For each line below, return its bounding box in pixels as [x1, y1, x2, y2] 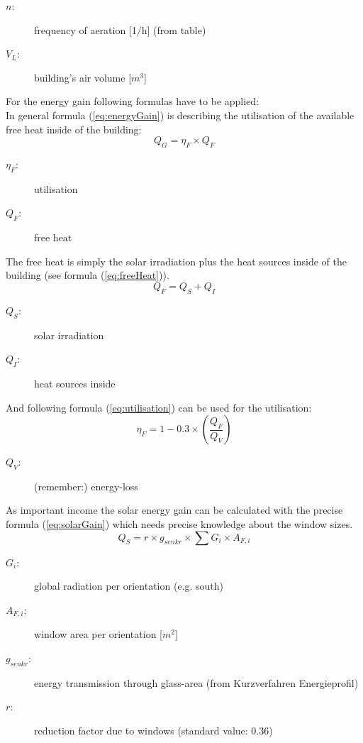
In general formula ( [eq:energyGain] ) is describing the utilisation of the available [6, 107, 354, 122]
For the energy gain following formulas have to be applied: [6, 94, 259, 109]
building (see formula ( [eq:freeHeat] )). [6, 268, 169, 282]
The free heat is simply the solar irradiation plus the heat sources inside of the [6, 253, 347, 268]
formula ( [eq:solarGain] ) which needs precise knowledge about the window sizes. [6, 517, 353, 532]
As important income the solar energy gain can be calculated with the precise [6, 502, 343, 517]
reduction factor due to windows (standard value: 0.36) [34, 722, 273, 737]
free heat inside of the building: [6, 121, 142, 136]
